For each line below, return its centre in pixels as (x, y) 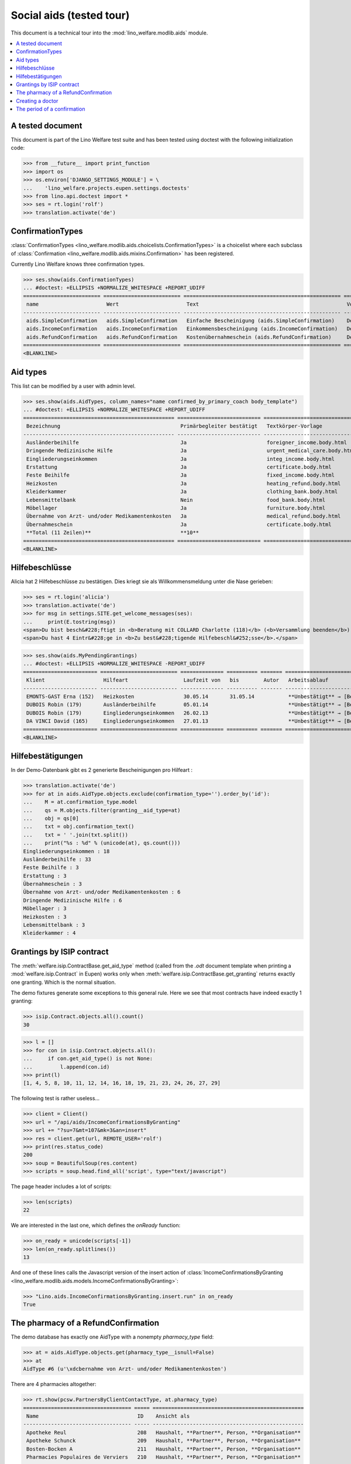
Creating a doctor (37, 101)
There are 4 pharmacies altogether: (54, 1384)
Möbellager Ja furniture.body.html (176, 508)
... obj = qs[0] (51, 818)
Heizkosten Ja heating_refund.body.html (184, 483)
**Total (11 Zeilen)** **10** (113, 533)
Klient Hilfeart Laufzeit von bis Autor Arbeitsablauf (178, 680)
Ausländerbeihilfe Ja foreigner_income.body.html (187, 442)
